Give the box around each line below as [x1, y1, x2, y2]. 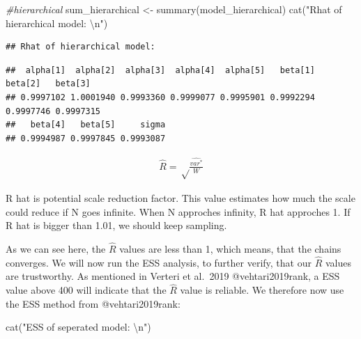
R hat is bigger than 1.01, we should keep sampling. [6, 218, 227, 232]
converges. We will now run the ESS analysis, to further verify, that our [6, 255, 312, 269]
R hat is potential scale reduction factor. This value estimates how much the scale [6, 191, 355, 205]
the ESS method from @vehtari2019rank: [6, 296, 180, 310]
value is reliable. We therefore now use [180, 283, 344, 297]
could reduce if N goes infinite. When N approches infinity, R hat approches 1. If [6, 204, 351, 219]
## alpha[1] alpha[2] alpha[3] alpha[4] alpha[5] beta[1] [6, 65, 315, 75]
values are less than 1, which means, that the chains [119, 242, 341, 255]
